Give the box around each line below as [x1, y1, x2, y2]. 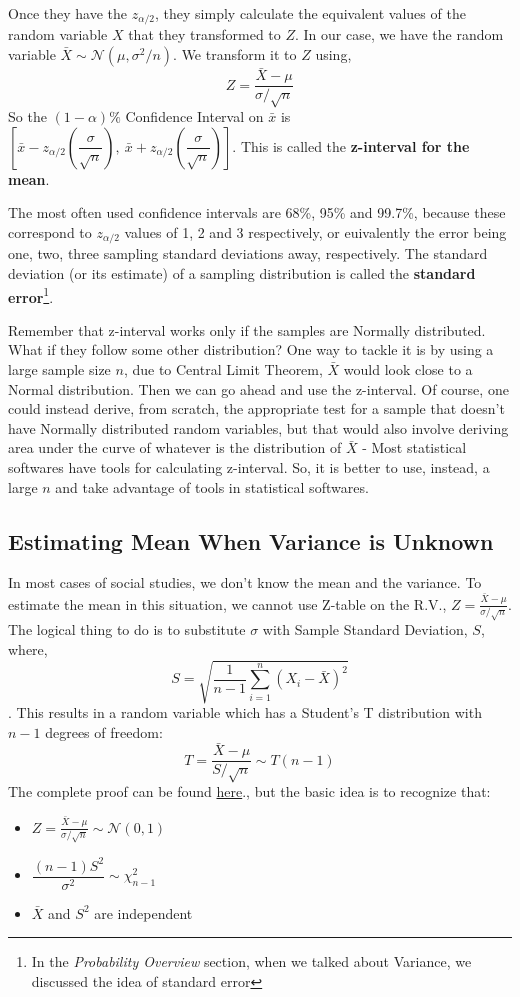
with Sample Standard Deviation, [262, 619, 468, 640]
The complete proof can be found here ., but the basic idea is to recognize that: [8, 781, 491, 802]
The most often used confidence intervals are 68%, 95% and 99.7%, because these [8, 202, 506, 223]
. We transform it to [173, 44, 297, 65]
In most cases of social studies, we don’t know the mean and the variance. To [8, 572, 482, 593]
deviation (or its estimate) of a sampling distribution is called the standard [8, 262, 476, 283]
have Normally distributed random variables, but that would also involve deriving [8, 417, 509, 438]
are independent [94, 902, 193, 923]
